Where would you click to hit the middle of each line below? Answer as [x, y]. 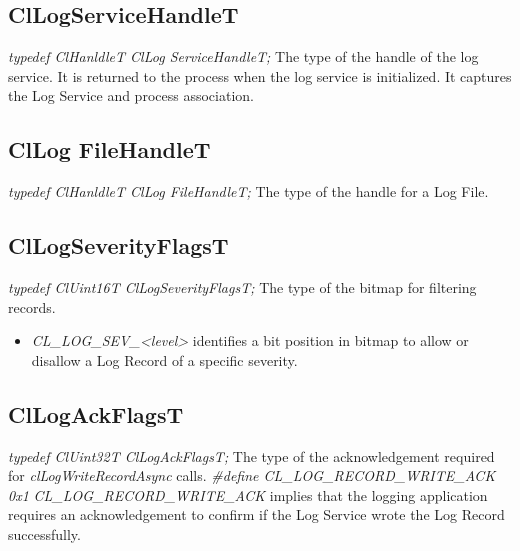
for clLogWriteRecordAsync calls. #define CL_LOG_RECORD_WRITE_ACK [252, 475]
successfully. [44, 533]
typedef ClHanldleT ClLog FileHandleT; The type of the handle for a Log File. [248, 191]
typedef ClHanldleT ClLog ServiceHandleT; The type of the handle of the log [243, 56]
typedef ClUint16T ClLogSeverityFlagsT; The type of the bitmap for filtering [242, 286]
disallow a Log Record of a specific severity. [164, 359]
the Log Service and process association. [131, 95]
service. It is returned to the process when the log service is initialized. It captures [260, 75]
